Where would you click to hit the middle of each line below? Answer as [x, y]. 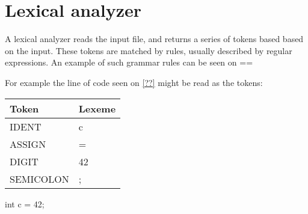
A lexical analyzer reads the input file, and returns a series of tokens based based [154, 39]
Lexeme [97, 108]
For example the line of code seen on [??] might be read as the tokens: [134, 82]
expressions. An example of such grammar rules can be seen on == [129, 62]
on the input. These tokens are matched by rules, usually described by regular [149, 50]
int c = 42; [25, 203]
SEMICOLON [39, 179]
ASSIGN [28, 144]
